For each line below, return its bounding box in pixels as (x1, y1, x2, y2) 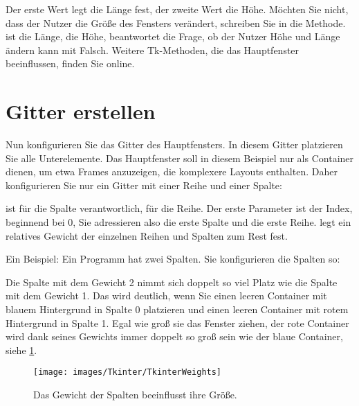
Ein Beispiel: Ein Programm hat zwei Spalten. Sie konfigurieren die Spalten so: (6, 251, 340, 266)
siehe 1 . (6, 342, 37, 357)
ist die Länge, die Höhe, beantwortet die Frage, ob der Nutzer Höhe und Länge (6, 29, 340, 44)
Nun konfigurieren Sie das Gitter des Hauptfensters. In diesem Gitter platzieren (6, 137, 343, 152)
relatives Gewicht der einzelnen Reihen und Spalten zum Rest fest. (6, 228, 288, 242)
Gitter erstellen (6, 97, 156, 125)
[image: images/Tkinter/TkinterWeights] (33, 367, 222, 378)
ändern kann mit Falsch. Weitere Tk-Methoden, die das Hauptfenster (6, 42, 300, 57)
